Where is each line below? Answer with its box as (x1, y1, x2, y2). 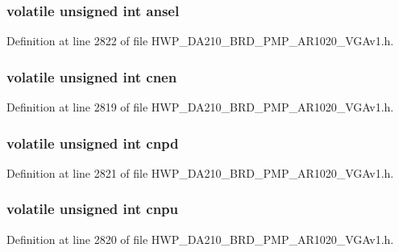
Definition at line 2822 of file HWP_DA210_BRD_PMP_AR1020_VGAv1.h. (6, 32, 394, 49)
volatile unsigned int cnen (6, 66, 177, 86)
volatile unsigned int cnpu (6, 199, 179, 219)
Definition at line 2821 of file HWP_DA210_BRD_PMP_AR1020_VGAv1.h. (6, 164, 394, 181)
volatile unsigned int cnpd (6, 132, 179, 153)
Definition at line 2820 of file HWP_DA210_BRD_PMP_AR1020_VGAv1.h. (6, 230, 394, 247)
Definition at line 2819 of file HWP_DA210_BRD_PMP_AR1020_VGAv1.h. (6, 99, 394, 115)
